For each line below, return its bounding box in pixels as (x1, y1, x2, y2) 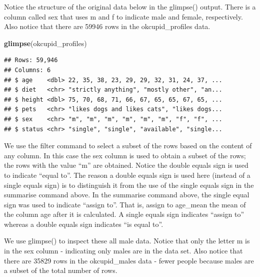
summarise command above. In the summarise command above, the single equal (4, 189, 249, 200)
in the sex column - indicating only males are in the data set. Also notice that (4, 245, 243, 256)
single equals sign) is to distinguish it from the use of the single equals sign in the (4, 179, 254, 190)
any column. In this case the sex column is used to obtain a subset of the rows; (4, 150, 246, 160)
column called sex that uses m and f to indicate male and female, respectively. (4, 11, 243, 22)
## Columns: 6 (4, 66, 51, 74)
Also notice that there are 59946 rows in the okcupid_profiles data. (4, 21, 210, 32)
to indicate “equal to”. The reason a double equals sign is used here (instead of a (4, 169, 250, 180)
